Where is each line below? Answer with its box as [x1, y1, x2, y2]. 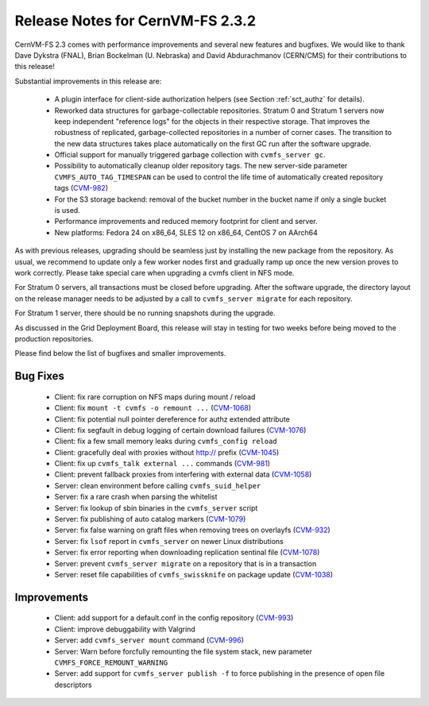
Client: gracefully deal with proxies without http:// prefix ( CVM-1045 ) [54, 447, 280, 457]
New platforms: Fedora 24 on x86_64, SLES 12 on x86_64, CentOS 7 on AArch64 [54, 227, 318, 237]
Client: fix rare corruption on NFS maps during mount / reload [54, 392, 256, 401]
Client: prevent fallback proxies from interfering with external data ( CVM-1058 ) [54, 469, 312, 480]
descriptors [54, 680, 92, 689]
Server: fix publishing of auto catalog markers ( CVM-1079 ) [54, 515, 246, 524]
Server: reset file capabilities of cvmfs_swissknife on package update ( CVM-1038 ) [54, 569, 334, 579]
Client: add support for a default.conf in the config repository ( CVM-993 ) [54, 613, 294, 623]
